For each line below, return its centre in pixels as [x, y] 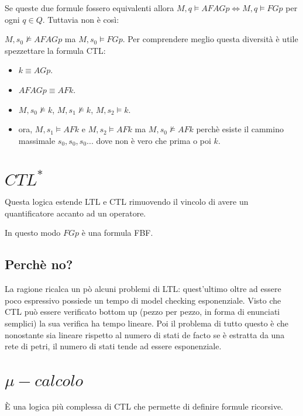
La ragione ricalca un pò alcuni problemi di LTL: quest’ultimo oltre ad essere [143, 289]
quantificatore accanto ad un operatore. [75, 213]
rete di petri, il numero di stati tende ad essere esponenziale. [113, 346]
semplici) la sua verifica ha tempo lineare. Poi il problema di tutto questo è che [147, 323]
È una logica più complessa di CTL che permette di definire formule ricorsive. [144, 406]
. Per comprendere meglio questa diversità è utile [210, 39]
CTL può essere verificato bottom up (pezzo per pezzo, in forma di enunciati [142, 312]
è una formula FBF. [117, 233]
